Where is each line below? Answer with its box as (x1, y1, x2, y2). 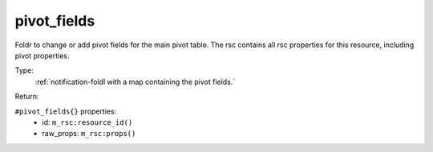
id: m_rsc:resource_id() (42, 117, 133, 127)
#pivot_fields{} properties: (14, 106, 117, 116)
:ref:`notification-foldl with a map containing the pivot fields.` (34, 77, 236, 86)
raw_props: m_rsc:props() (42, 129, 136, 138)
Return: (14, 92, 39, 102)
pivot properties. (14, 50, 70, 60)
